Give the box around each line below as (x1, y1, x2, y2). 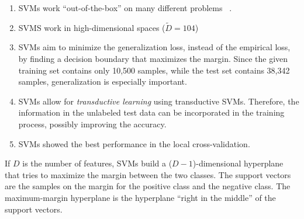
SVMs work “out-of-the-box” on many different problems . (18, 2, 232, 13)
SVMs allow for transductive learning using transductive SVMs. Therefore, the (18, 95, 299, 107)
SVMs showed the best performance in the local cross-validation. (18, 137, 250, 150)
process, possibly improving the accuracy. (18, 117, 167, 130)
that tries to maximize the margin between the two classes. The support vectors (5, 168, 291, 180)
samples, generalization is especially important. (18, 75, 187, 88)
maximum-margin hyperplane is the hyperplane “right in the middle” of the (5, 191, 276, 203)
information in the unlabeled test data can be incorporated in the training (18, 106, 285, 119)
